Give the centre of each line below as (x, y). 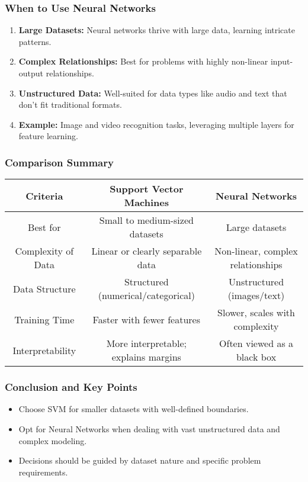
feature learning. (48, 136)
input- (282, 61)
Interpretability (44, 350)
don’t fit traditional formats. (70, 105)
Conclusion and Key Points (71, 387)
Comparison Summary (59, 162)
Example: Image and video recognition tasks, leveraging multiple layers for (156, 124)
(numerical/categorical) (146, 295)
